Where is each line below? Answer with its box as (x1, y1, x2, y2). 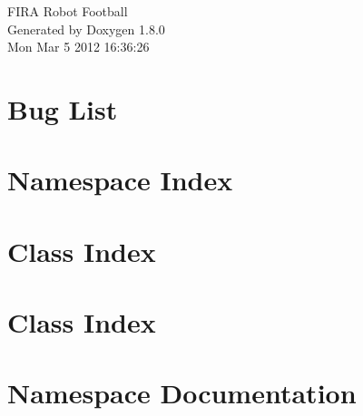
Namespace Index (7, 161, 233, 198)
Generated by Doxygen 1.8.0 (7, 19, 165, 38)
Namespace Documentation (7, 374, 357, 411)
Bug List (7, 90, 118, 127)
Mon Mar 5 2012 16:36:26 (7, 37, 150, 56)
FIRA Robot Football (7, 2, 128, 20)
